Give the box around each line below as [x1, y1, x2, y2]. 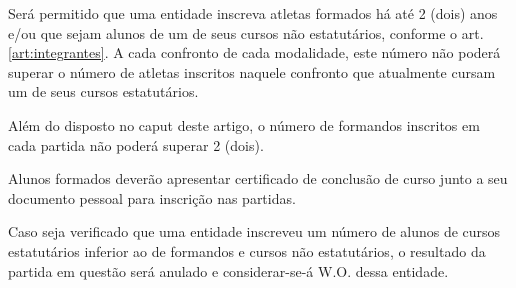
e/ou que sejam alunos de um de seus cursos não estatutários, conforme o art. [8, 22, 484, 43]
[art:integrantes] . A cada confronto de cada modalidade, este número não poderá [8, 42, 501, 63]
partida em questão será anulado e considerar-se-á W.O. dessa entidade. [8, 260, 449, 281]
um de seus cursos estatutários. [8, 81, 199, 102]
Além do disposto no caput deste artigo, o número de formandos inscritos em [8, 114, 480, 135]
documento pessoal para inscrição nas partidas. [8, 187, 296, 208]
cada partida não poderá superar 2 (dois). [8, 134, 264, 155]
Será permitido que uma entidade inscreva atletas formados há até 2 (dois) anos [8, 3, 498, 23]
